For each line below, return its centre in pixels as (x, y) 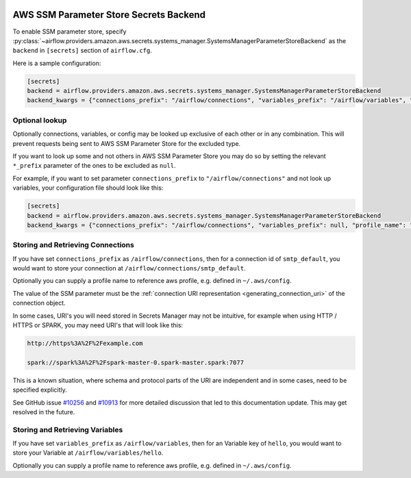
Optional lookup (40, 120)
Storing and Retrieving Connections (74, 245)
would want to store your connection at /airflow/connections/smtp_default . (129, 268)
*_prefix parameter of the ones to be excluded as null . (94, 166)
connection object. (39, 303)
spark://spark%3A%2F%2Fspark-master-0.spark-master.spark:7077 (136, 362)
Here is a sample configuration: (57, 63)
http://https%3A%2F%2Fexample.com (85, 343)
